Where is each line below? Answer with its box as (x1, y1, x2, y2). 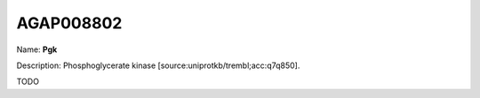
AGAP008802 (16, 13, 123, 33)
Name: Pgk (16, 44, 58, 55)
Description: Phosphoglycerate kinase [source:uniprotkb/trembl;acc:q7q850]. (16, 60, 300, 71)
